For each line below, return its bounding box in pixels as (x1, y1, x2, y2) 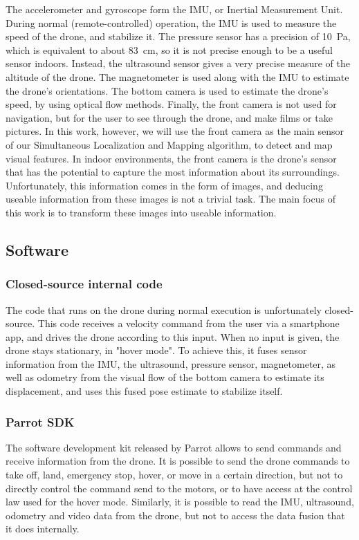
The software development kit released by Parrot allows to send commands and (6, 440, 342, 454)
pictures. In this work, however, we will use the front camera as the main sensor (6, 124, 344, 138)
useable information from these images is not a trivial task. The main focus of (6, 192, 335, 206)
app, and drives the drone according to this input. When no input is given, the (6, 329, 340, 344)
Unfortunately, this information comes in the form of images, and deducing (6, 178, 323, 192)
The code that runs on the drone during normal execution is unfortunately (6, 302, 322, 317)
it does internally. (6, 521, 80, 536)
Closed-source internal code (6, 275, 163, 292)
